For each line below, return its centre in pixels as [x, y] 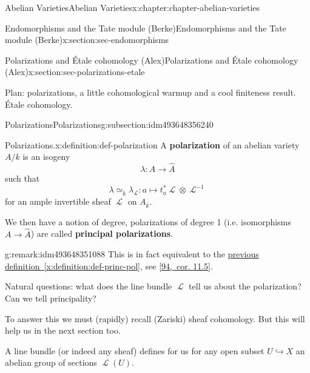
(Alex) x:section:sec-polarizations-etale [75, 72]
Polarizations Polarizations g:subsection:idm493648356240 [109, 124]
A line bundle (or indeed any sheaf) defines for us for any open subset [135, 350]
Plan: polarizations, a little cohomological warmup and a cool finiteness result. [150, 92]
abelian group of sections [51, 362]
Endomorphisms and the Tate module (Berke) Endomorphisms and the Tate [146, 28]
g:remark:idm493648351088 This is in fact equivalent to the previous [132, 254]
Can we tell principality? [51, 298]
